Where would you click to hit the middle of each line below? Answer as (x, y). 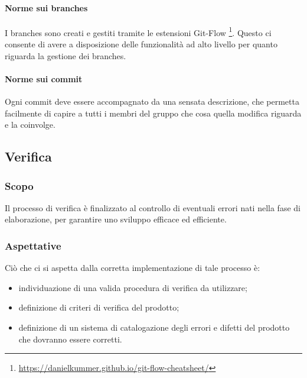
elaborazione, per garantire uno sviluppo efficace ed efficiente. (116, 219)
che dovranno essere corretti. (70, 339)
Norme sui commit (44, 78)
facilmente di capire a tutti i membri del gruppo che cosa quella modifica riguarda (153, 113)
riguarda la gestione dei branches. (66, 55)
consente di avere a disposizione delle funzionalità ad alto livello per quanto (141, 44)
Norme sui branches (46, 7)
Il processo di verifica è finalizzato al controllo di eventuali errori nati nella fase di (153, 207)
